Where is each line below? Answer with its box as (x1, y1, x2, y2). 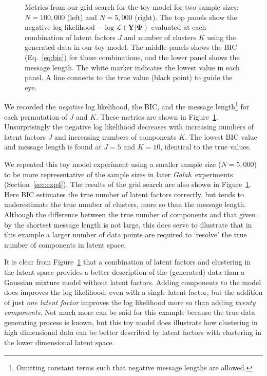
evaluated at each (151, 22, 206, 32)
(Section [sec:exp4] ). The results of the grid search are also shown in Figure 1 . (4, 179, 252, 190)
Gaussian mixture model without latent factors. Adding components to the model (4, 276, 261, 287)
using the (207, 31, 236, 42)
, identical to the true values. (160, 141, 251, 152)
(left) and (67, 11, 97, 22)
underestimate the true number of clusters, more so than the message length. (4, 199, 246, 210)
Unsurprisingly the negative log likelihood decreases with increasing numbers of (4, 121, 254, 132)
